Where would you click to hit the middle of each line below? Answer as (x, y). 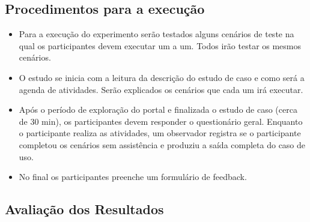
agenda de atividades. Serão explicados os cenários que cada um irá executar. (161, 89)
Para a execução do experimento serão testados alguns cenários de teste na (157, 34)
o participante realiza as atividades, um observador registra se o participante (160, 133)
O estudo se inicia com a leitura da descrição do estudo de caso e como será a (162, 77)
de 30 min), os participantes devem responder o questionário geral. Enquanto (161, 121)
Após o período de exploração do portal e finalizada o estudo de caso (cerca (158, 109)
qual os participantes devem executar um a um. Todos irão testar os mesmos (160, 45)
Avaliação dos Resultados (84, 209)
